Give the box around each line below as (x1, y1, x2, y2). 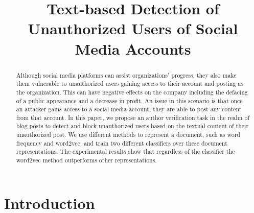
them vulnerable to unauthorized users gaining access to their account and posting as (16, 79, 243, 88)
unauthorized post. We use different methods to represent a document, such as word (16, 130, 240, 139)
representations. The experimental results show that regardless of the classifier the (16, 147, 235, 156)
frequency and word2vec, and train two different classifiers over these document (16, 138, 227, 147)
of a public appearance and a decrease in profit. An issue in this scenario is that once (16, 96, 243, 105)
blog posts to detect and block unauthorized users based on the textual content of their (16, 122, 249, 130)
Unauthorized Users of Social (28, 18, 238, 39)
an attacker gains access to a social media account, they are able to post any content (16, 105, 242, 113)
